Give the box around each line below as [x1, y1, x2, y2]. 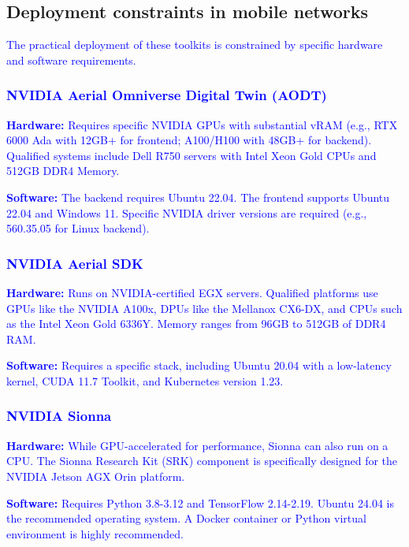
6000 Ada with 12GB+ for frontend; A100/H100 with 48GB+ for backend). [6, 132, 372, 148]
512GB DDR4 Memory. [6, 162, 120, 179]
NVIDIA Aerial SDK [6, 253, 143, 273]
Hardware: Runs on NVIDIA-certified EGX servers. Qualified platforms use [6, 284, 378, 300]
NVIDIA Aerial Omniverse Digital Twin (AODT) [6, 85, 327, 105]
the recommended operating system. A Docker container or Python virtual [6, 510, 366, 527]
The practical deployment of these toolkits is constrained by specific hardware [6, 36, 383, 53]
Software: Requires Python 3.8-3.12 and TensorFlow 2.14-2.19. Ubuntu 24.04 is [6, 494, 394, 511]
